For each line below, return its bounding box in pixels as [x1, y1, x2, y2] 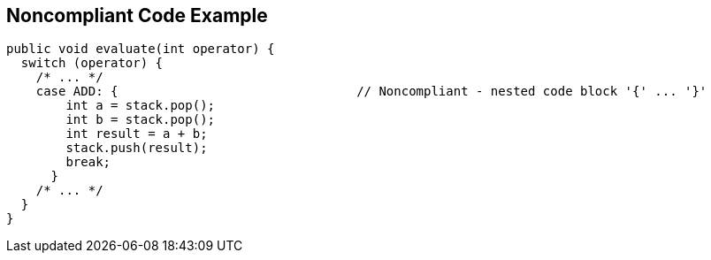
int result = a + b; [65, 126, 208, 141]
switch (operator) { [20, 56, 164, 71]
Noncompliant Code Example [6, 4, 268, 27]
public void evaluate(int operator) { [6, 42, 275, 57]
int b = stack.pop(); [65, 112, 216, 127]
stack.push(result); [65, 141, 208, 156]
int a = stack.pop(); [65, 98, 216, 113]
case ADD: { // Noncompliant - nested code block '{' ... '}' [35, 84, 707, 99]
